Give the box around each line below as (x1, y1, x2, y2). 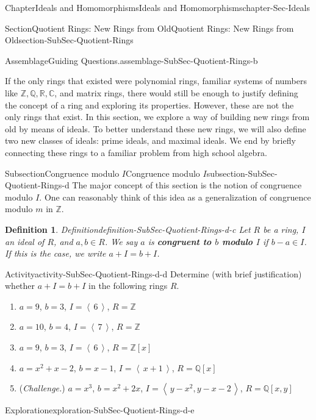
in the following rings (88, 279, 168, 292)
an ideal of (5, 235, 45, 247)
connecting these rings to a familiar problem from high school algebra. (5, 146, 267, 158)
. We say (104, 235, 138, 247)
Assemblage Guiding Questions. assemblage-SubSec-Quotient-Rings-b (5, 54, 258, 66)
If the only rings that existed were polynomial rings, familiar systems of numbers (5, 74, 307, 87)
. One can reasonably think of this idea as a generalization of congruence (39, 190, 311, 203)
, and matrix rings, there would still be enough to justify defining (54, 86, 298, 99)
